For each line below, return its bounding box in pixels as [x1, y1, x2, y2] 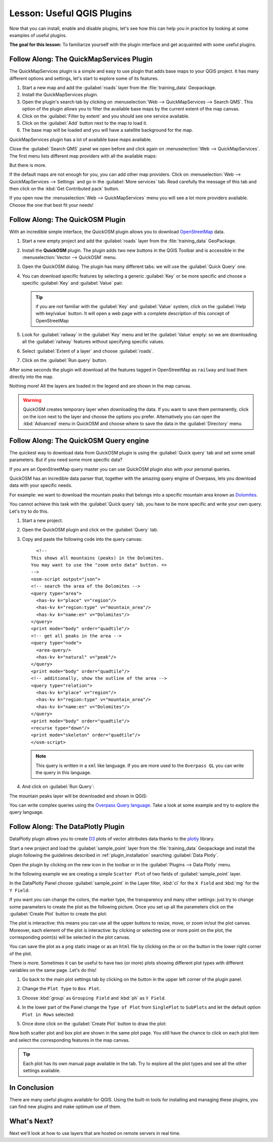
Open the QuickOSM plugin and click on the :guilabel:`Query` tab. [22, 527, 159, 533]
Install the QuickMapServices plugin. [22, 92, 99, 98]
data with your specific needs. [9, 482, 73, 488]
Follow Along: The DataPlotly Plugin [9, 822, 125, 831]
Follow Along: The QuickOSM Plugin [9, 215, 126, 224]
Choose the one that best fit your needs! [9, 202, 94, 208]
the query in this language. [35, 769, 92, 775]
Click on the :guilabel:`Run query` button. [22, 357, 108, 363]
